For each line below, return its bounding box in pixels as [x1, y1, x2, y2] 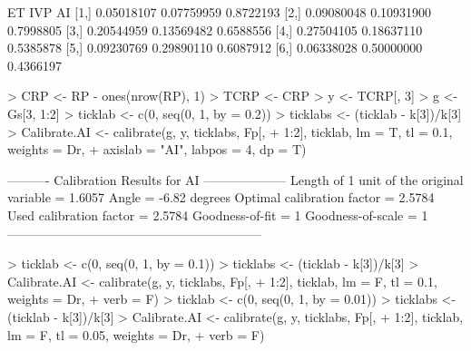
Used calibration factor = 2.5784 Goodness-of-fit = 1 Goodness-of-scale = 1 [7, 205, 428, 224]
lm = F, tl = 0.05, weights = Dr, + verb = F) [7, 325, 265, 344]
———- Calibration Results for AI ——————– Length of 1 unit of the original [7, 170, 464, 189]
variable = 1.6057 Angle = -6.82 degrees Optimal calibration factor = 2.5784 [7, 188, 435, 207]
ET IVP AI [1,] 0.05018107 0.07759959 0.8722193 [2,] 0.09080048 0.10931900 [7, 3, 432, 21]
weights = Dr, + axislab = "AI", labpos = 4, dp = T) [7, 140, 307, 159]
